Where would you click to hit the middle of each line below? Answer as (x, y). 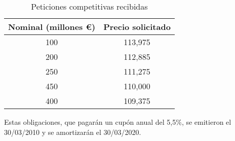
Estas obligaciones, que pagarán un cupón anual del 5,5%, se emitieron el (118, 122)
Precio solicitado (137, 27)
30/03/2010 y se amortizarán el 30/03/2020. (73, 132)
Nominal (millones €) (52, 27)
